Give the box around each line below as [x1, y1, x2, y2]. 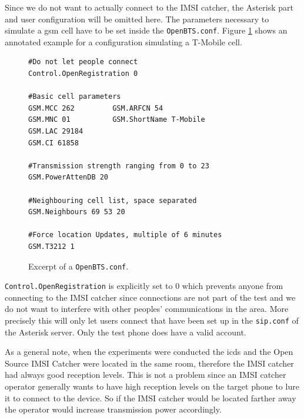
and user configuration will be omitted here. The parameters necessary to [5, 12, 269, 25]
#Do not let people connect [28, 58, 138, 66]
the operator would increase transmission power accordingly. [5, 403, 222, 415]
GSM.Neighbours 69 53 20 [28, 208, 125, 217]
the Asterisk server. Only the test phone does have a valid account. [5, 325, 246, 338]
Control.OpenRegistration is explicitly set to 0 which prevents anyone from [5, 280, 283, 292]
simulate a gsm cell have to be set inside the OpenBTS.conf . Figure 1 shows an [5, 24, 288, 36]
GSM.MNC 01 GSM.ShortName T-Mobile [28, 115, 205, 124]
